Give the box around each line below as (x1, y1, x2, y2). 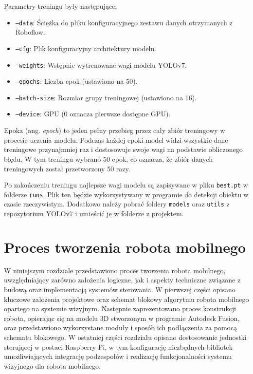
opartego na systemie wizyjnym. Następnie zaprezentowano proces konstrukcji (4, 303, 236, 314)
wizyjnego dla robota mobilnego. (4, 360, 101, 371)
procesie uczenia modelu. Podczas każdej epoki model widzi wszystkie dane (4, 134, 228, 145)
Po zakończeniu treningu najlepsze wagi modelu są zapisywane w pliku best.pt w (4, 180, 248, 190)
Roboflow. (15, 27, 45, 37)
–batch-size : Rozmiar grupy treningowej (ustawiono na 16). (15, 92, 197, 102)
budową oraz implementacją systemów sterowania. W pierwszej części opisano (4, 284, 235, 294)
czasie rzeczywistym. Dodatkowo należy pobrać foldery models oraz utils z (4, 199, 230, 209)
